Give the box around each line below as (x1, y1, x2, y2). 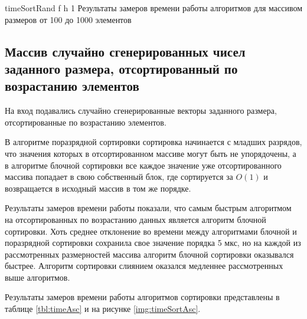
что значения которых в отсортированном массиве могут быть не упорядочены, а (5, 147, 296, 159)
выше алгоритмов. (5, 271, 70, 283)
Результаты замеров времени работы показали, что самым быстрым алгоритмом (5, 202, 292, 214)
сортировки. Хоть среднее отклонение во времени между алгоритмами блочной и (5, 225, 297, 237)
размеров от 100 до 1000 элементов (5, 13, 132, 25)
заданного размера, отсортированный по (5, 59, 238, 77)
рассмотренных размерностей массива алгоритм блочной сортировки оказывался (5, 248, 294, 260)
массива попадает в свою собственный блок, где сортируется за (5, 170, 233, 183)
